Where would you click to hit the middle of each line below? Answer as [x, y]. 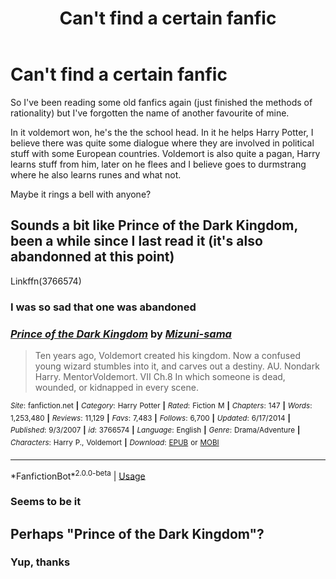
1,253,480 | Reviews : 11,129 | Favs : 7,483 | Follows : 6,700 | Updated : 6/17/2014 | [150, 418]
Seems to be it [46, 502]
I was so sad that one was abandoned [103, 307]
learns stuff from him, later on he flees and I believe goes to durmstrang [158, 164]
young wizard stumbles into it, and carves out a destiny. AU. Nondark [177, 366]
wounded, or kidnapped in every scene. [116, 387]
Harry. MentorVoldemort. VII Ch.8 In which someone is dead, [160, 376]
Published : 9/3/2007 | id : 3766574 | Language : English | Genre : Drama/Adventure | [155, 430]
